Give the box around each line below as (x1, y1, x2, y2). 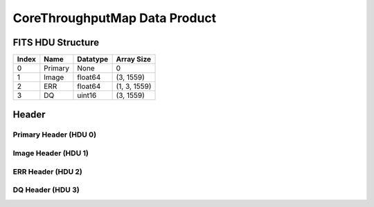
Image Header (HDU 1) (12, 148, 89, 158)
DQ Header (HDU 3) (12, 185, 80, 195)
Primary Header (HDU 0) (12, 130, 97, 139)
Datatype (77, 55, 109, 64)
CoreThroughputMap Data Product (12, 10, 217, 26)
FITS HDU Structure (12, 37, 100, 48)
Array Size (116, 55, 152, 64)
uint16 (77, 90, 97, 100)
